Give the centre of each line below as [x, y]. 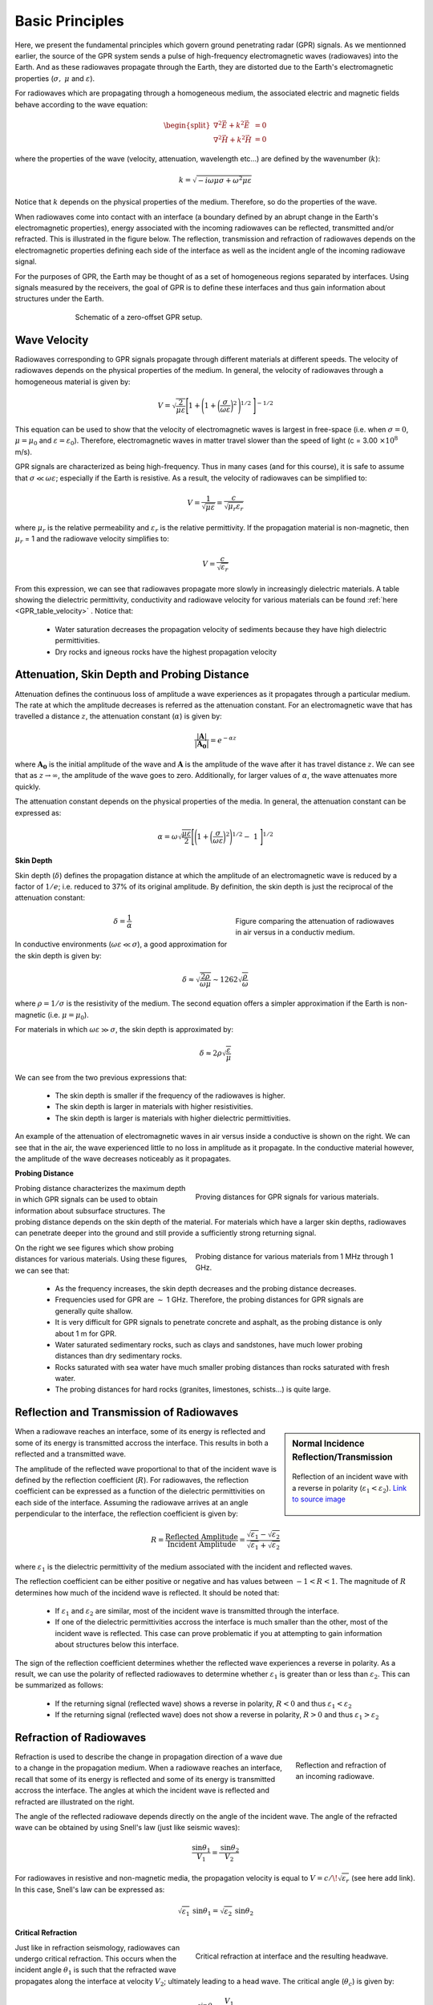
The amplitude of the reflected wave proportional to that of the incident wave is [146, 1468]
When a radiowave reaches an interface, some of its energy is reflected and [140, 1432]
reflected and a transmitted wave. [71, 1454]
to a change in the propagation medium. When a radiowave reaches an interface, [148, 1768]
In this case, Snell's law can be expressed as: [90, 1890]
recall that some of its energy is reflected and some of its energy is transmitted [145, 1779]
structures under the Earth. [59, 299]
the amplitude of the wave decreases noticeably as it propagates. [123, 1159]
